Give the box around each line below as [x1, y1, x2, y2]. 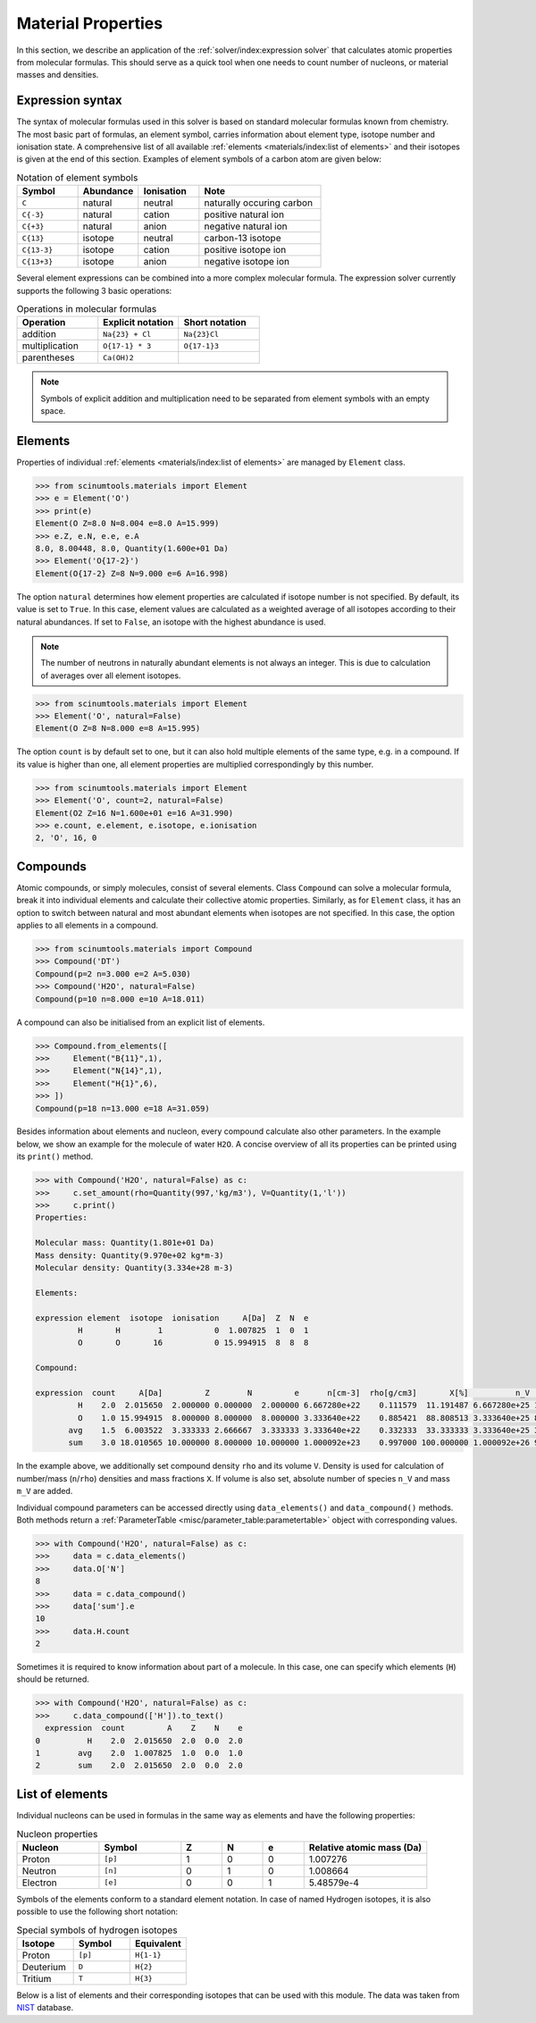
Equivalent [134, 1937, 182, 1950]
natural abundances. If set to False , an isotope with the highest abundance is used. [16, 617, 326, 627]
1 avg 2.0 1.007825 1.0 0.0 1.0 [35, 1748, 243, 1759]
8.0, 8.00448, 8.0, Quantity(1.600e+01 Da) [35, 543, 230, 553]
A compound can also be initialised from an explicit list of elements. [16, 1017, 265, 1028]
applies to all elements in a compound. [16, 920, 158, 931]
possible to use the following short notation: [16, 1906, 179, 1917]
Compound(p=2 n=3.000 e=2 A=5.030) [35, 969, 191, 978]
